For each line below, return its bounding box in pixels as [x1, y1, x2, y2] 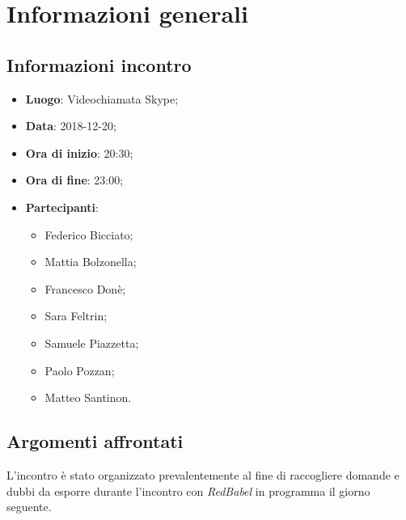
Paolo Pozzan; [44, 361, 115, 378]
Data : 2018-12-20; [25, 117, 116, 134]
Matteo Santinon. [44, 389, 132, 406]
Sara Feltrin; [44, 307, 108, 324]
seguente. [6, 498, 52, 515]
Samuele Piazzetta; [44, 334, 139, 351]
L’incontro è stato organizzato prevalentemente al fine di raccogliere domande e [6, 466, 400, 483]
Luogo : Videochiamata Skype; [25, 90, 179, 107]
